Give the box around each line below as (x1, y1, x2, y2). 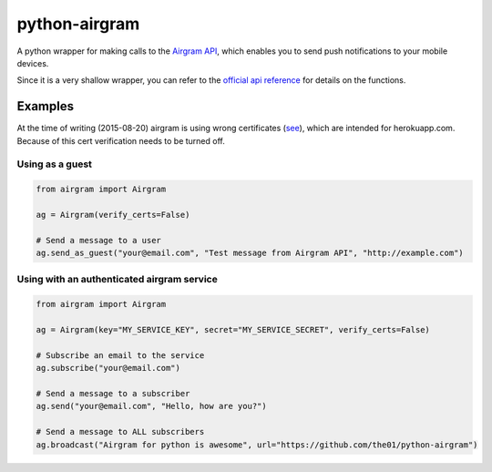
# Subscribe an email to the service (36, 350, 205, 360)
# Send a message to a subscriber (36, 388, 190, 398)
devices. (16, 57, 49, 68)
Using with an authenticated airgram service (16, 273, 218, 286)
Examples (16, 98, 75, 114)
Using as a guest (16, 158, 93, 170)
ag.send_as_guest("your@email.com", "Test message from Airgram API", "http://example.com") (36, 248, 464, 259)
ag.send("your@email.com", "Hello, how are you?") (36, 401, 268, 412)
